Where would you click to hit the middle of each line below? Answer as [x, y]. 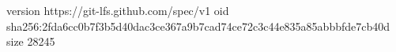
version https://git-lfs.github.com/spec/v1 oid [118, 10]
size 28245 [31, 41]
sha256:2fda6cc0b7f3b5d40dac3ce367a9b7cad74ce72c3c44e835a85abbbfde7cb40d [198, 26]
